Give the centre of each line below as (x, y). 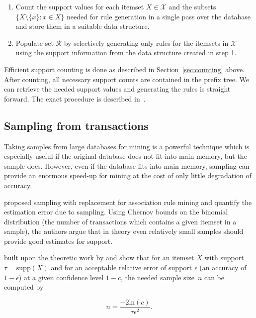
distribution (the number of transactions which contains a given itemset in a (120, 221)
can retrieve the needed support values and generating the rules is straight (117, 89)
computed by (24, 287)
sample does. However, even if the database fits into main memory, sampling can (127, 165)
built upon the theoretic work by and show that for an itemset (99, 258)
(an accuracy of (223, 267)
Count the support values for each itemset (80, 6)
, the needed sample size (157, 277)
